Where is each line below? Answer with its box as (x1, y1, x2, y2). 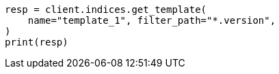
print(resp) (5, 37, 68, 48)
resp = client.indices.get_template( (5, 4, 207, 15)
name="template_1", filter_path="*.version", (27, 15, 276, 26)
